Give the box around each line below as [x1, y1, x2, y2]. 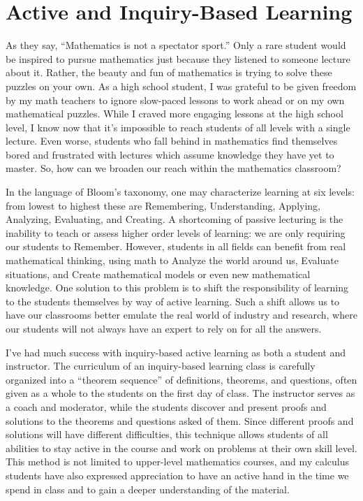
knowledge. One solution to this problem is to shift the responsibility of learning [6, 280, 349, 295]
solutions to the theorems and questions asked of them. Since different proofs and [6, 413, 354, 428]
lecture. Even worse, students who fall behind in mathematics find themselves [6, 133, 338, 148]
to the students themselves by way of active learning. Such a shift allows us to [6, 293, 340, 308]
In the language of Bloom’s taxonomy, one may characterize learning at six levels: [6, 184, 355, 199]
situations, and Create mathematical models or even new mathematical [6, 266, 311, 281]
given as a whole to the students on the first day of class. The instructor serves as [6, 386, 355, 400]
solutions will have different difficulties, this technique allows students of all [6, 427, 328, 442]
